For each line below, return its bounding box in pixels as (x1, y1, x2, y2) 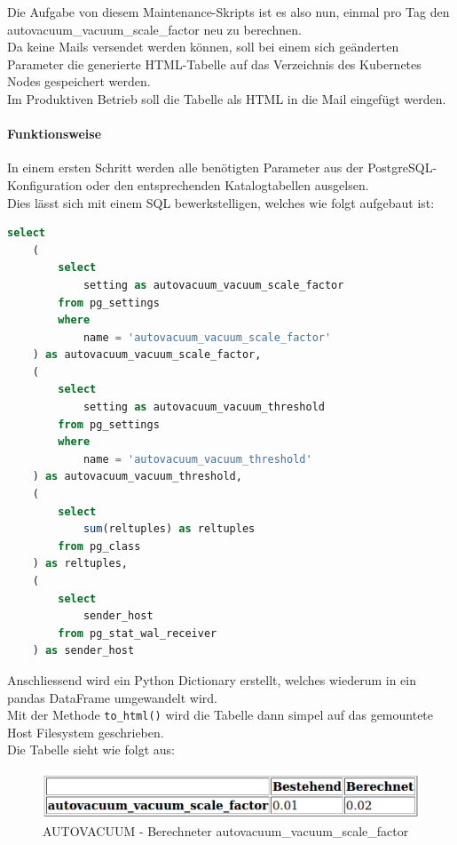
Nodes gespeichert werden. (7, 72, 151, 91)
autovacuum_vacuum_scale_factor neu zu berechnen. (7, 20, 302, 38)
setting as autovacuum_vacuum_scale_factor (83, 278, 344, 291)
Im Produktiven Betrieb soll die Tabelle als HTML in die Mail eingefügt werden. (7, 89, 446, 108)
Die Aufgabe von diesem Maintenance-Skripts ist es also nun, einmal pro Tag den (7, 3, 450, 20)
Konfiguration (7, 175, 83, 194)
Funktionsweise (7, 124, 102, 143)
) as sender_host (32, 644, 135, 658)
